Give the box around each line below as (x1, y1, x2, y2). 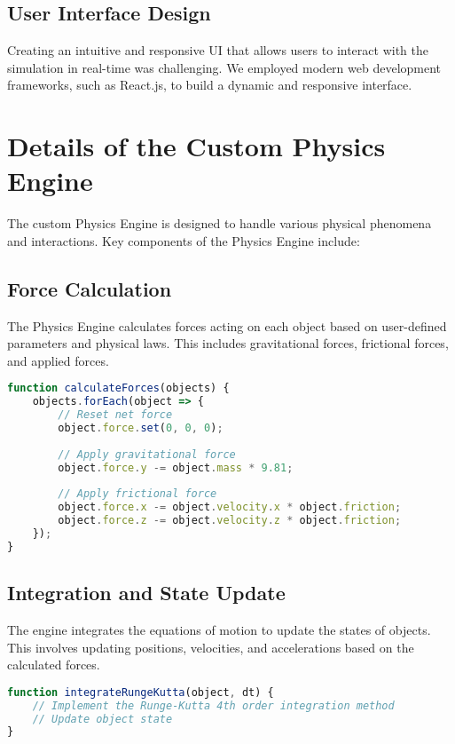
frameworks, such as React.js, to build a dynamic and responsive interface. (7, 75, 412, 94)
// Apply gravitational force (58, 447, 236, 461)
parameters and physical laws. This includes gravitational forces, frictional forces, (7, 334, 449, 352)
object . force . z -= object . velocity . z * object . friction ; (58, 514, 402, 527)
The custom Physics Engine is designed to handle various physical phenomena (7, 214, 432, 233)
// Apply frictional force (58, 487, 217, 501)
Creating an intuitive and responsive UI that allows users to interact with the (7, 41, 428, 59)
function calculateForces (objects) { (7, 382, 230, 395)
